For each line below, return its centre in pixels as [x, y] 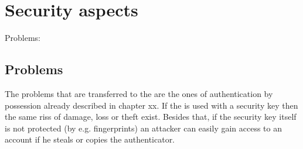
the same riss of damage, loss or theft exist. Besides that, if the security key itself [151, 117]
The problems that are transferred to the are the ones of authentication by [139, 93]
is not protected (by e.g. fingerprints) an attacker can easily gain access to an [144, 128]
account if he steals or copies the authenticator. [90, 139]
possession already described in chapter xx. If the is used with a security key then [151, 105]
